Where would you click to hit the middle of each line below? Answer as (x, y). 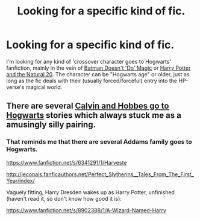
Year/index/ (20, 180)
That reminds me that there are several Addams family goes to (99, 142)
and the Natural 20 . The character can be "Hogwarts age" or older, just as (98, 74)
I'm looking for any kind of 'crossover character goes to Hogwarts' (89, 61)
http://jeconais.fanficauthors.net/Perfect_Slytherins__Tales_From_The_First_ (100, 174)
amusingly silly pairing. (51, 125)
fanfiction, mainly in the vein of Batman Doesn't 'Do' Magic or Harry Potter (98, 68)
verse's (15, 87)
